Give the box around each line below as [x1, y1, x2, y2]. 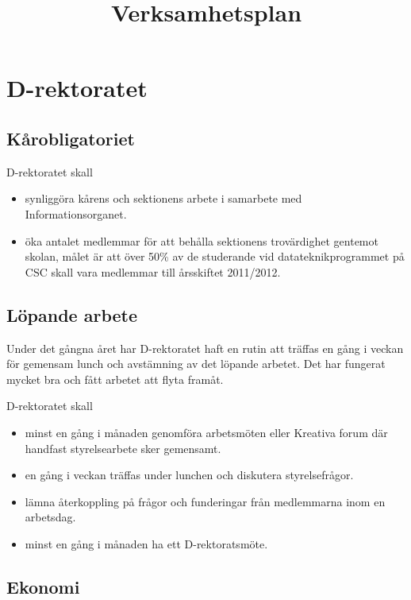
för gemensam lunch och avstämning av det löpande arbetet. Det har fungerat [6, 355, 386, 372]
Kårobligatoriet [6, 126, 135, 150]
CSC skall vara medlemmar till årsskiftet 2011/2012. [25, 263, 281, 280]
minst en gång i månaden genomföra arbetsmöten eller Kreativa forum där [25, 424, 388, 440]
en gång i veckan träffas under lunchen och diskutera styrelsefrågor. [25, 466, 354, 483]
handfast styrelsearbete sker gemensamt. [25, 439, 221, 456]
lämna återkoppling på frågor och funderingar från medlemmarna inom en [25, 493, 386, 509]
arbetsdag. [25, 509, 76, 525]
